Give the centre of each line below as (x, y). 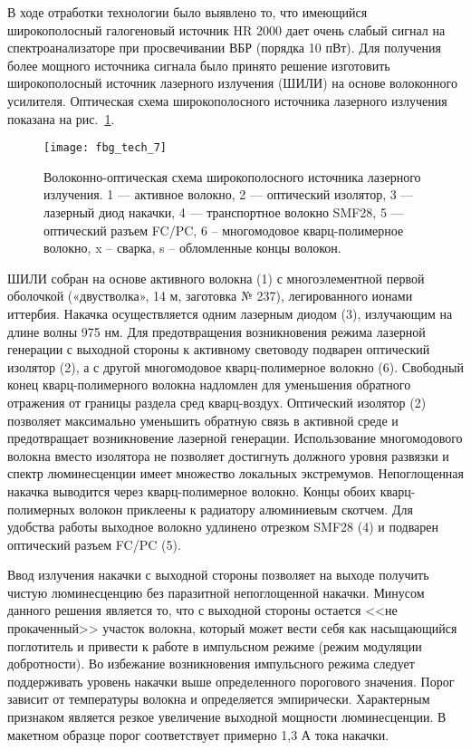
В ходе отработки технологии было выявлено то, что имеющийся (187, 12)
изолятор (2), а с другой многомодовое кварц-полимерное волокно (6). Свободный (235, 366)
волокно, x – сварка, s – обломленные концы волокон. (192, 248)
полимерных (41, 509)
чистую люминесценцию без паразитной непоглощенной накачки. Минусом (216, 592)
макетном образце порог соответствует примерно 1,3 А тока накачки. (198, 734)
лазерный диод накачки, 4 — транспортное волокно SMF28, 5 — (224, 212)
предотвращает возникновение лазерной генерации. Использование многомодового (235, 438)
